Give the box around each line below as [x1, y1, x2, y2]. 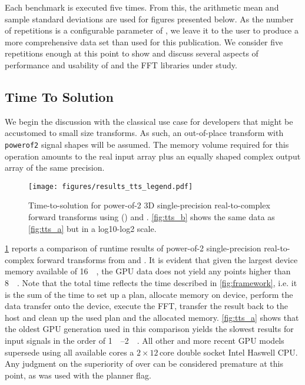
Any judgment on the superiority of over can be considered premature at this [5, 357, 283, 370]
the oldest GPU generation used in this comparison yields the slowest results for [5, 323, 294, 335]
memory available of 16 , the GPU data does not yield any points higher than [5, 265, 291, 277]
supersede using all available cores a [5, 346, 134, 358]
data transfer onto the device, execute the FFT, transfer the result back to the [5, 300, 289, 312]
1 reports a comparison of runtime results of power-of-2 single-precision [5, 242, 261, 254]
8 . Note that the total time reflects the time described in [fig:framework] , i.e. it [5, 277, 297, 289]
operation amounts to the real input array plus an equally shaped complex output [5, 150, 301, 162]
